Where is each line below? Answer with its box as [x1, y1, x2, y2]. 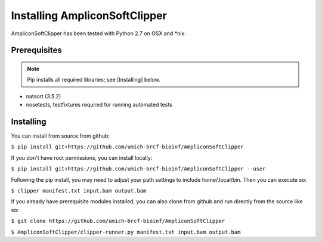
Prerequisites [11, 45, 62, 55]
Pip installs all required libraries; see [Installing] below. [27, 76, 160, 83]
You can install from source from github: [11, 132, 110, 139]
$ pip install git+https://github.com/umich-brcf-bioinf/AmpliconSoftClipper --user [11, 166, 266, 172]
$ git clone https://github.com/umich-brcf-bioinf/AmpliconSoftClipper [11, 218, 225, 225]
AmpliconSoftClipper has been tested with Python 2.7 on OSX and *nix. [11, 30, 186, 37]
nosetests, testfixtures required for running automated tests [26, 101, 172, 108]
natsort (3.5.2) [26, 92, 61, 100]
